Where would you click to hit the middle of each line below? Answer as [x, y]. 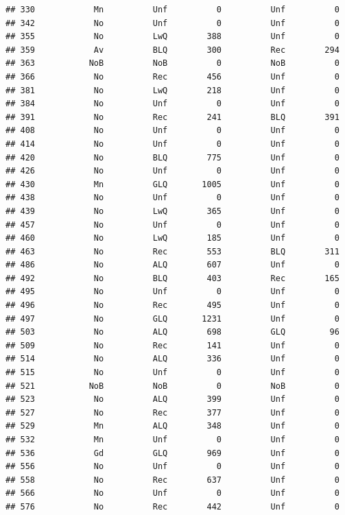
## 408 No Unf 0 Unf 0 [172, 131]
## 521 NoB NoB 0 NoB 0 [172, 386]
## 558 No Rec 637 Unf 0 [172, 480]
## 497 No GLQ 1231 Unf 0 [172, 319]
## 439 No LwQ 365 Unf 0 [172, 211]
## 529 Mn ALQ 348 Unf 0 [172, 426]
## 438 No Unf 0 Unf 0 [172, 198]
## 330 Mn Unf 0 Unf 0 [172, 10]
